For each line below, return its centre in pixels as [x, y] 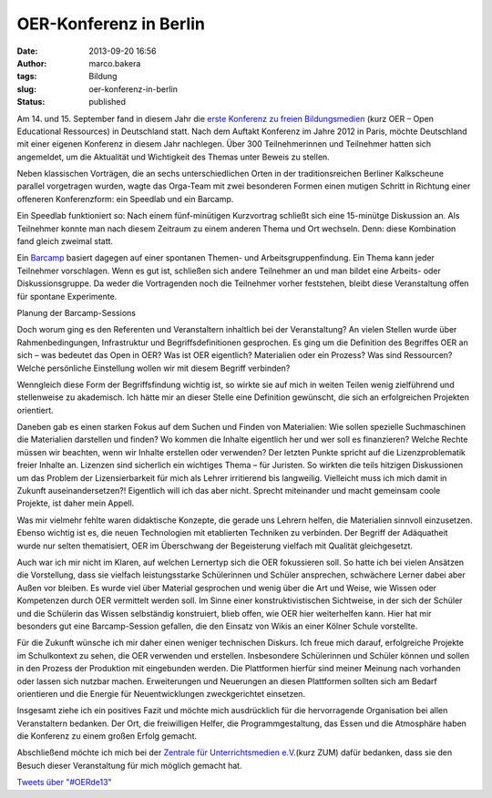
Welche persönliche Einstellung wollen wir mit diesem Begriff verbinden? [154, 368]
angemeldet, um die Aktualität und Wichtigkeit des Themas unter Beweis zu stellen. [173, 157]
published [108, 102]
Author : [32, 63]
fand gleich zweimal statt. [65, 241]
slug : [26, 89]
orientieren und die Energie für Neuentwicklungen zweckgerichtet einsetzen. [161, 693]
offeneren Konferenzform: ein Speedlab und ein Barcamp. [125, 199]
